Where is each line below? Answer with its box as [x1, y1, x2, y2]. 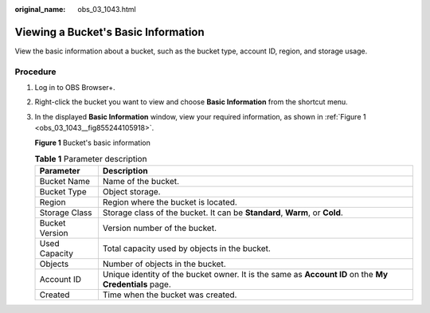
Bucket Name [39, 176, 91, 187]
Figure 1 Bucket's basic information [34, 138, 150, 147]
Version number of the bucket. [102, 223, 217, 234]
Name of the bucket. [102, 176, 179, 187]
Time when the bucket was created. [102, 289, 237, 300]
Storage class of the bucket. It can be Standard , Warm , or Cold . [102, 207, 344, 218]
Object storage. [102, 186, 161, 198]
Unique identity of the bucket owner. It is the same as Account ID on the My [102, 269, 389, 280]
